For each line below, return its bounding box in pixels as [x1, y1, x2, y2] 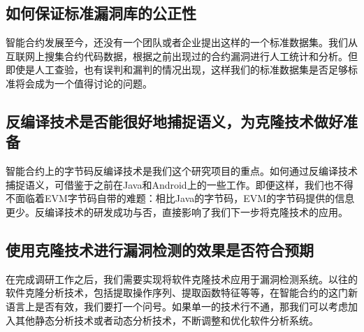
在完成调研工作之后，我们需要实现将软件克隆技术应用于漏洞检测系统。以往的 [6, 271, 358, 286]
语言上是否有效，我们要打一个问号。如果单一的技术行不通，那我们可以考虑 [6, 298, 348, 313]
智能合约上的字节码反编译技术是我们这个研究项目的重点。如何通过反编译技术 [6, 164, 358, 178]
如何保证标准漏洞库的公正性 [6, 2, 196, 24]
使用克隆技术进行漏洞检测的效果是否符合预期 [6, 238, 314, 260]
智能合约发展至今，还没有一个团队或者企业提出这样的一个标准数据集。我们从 [6, 35, 358, 50]
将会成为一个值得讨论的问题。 [15, 75, 152, 90]
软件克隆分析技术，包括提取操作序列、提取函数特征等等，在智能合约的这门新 [6, 285, 358, 300]
